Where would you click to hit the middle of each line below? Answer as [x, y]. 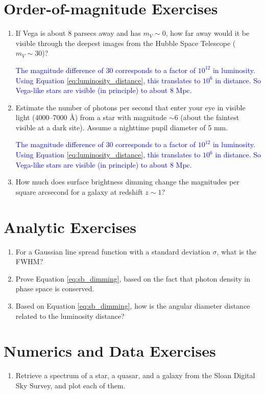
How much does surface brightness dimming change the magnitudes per [127, 182]
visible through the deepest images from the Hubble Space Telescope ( [126, 43]
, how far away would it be [208, 33]
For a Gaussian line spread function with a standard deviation [113, 251]
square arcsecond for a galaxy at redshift [79, 191]
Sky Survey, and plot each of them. [70, 385]
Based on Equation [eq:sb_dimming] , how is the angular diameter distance [133, 305]
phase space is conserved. [55, 288]
